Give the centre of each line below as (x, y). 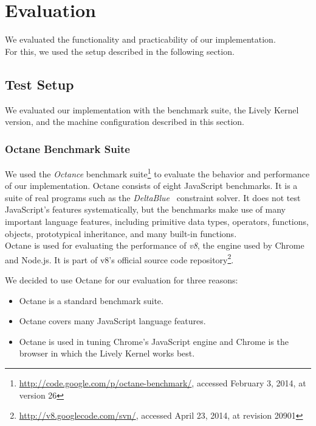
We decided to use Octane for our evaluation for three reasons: (122, 279)
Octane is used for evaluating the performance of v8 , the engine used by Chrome (155, 245)
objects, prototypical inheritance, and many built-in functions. (121, 233)
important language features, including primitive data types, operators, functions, (157, 221)
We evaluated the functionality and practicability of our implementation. (140, 39)
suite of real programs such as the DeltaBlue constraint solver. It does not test (153, 197)
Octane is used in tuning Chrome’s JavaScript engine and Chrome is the (154, 341)
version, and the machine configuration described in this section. (125, 122)
